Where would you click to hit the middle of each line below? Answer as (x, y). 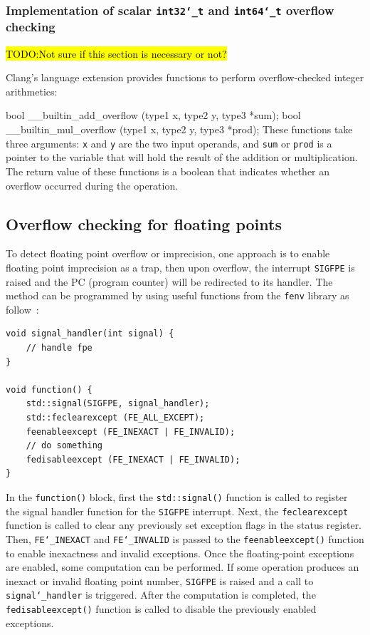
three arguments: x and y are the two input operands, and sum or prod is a (169, 143)
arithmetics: (32, 91)
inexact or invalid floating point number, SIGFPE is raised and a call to (160, 580)
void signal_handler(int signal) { (90, 334)
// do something (64, 446)
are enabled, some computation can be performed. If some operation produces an (183, 567)
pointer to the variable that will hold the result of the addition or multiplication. (182, 157)
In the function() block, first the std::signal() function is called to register (177, 496)
